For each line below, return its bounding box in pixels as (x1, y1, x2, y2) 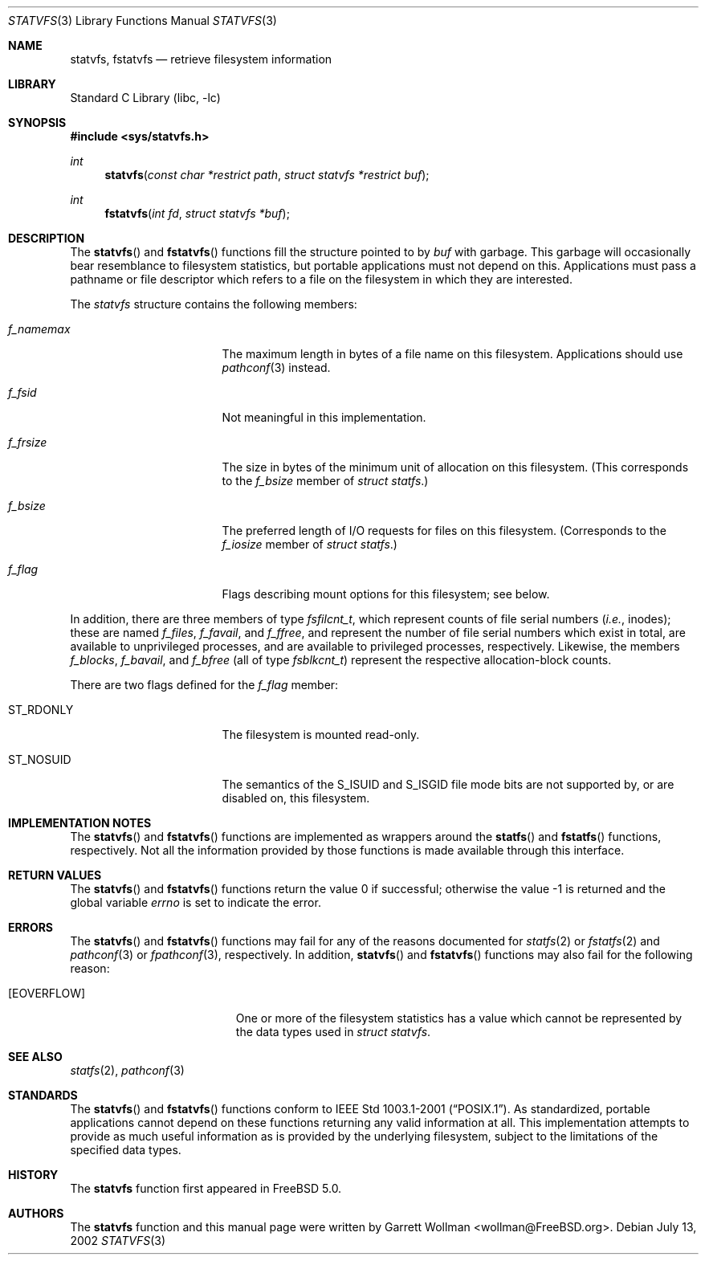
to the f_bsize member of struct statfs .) (222, 474, 429, 488)
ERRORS (8, 920, 54, 934)
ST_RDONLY (8, 703, 74, 716)
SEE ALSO (8, 1050, 63, 1063)
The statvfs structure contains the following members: (70, 297, 357, 311)
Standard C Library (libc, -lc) (70, 91, 221, 104)
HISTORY (8, 1168, 59, 1181)
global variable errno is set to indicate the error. (70, 896, 321, 909)
